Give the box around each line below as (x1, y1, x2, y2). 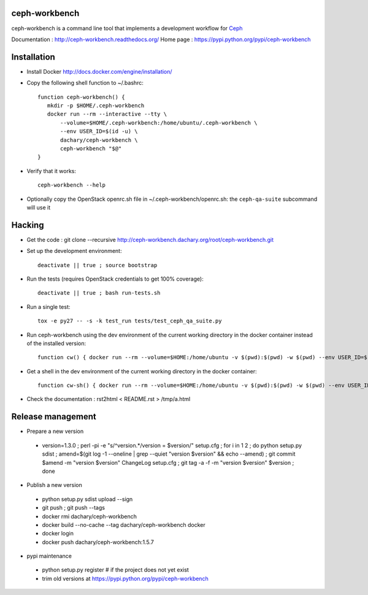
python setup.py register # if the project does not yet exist (42, 566, 190, 574)
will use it (26, 203, 51, 211)
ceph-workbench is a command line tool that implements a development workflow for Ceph (11, 25, 243, 32)
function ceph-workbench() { (37, 93, 125, 101)
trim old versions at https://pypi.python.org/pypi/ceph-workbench (42, 575, 209, 582)
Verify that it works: (26, 167, 77, 174)
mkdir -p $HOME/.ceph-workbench (47, 102, 145, 109)
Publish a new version (26, 481, 83, 489)
